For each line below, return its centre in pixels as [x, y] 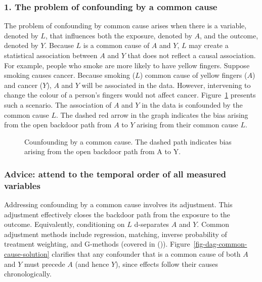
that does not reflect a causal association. [192, 55]
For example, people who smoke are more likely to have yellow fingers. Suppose [127, 65]
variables [22, 185]
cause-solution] [27, 254]
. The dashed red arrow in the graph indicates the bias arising [152, 114]
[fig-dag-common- [220, 244]
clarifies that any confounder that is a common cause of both [146, 254]
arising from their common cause [187, 125]
